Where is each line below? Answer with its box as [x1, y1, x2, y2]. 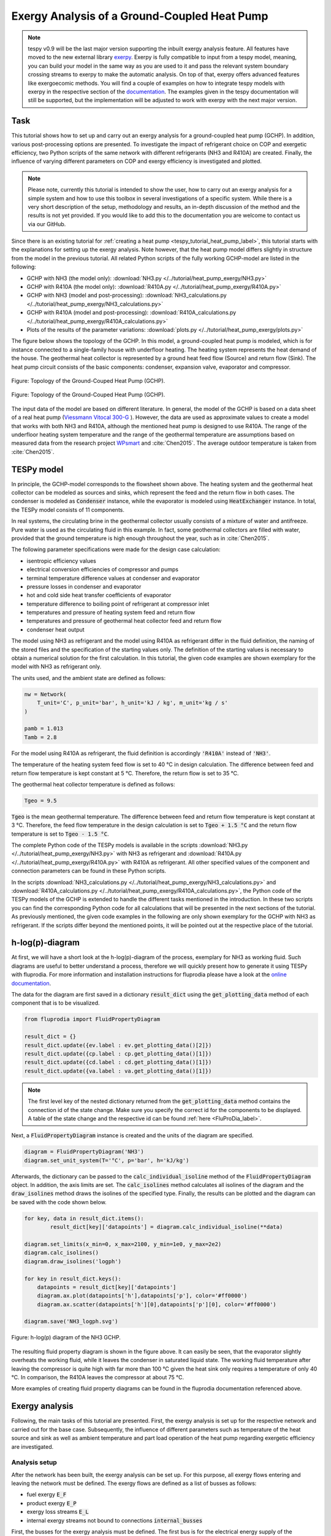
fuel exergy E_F [26, 1491, 67, 1499]
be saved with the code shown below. [11, 1198, 107, 1205]
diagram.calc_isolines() [24, 1249, 99, 1256]
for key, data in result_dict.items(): [24, 1215, 144, 1222]
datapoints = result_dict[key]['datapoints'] [37, 1283, 177, 1290]
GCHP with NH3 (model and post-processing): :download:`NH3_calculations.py [26, 292, 227, 299]
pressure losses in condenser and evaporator [26, 582, 142, 590]
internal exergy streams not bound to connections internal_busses [26, 1516, 203, 1524]
